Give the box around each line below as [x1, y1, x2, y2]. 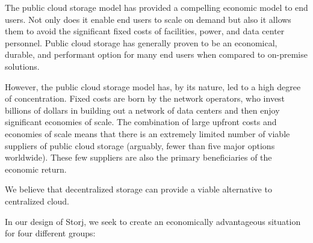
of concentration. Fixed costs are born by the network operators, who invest [5, 92, 285, 105]
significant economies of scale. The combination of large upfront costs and [5, 115, 277, 128]
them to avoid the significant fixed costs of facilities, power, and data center [5, 25, 285, 37]
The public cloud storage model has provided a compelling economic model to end [5, 1, 308, 13]
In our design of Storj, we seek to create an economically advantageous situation [5, 215, 301, 227]
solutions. [5, 60, 40, 72]
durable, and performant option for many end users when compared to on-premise [5, 48, 308, 61]
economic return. [5, 162, 67, 175]
